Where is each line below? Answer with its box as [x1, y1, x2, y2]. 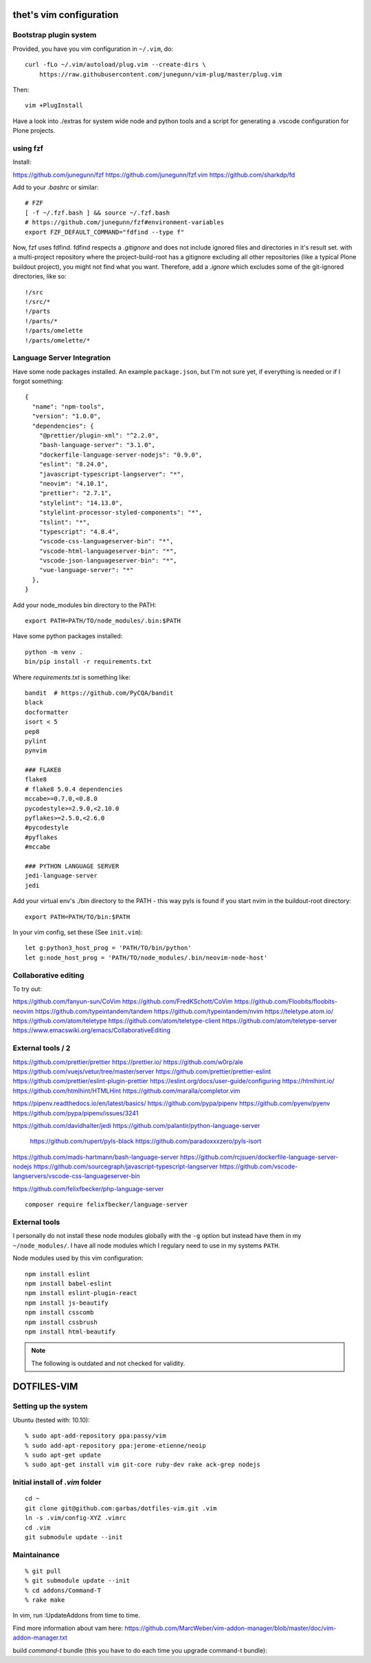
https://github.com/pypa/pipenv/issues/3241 [12, 1109, 139, 1117]
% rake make [25, 1596, 65, 1604]
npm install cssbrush [25, 1318, 98, 1326]
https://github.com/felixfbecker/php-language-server [12, 1184, 164, 1193]
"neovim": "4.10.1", [38, 479, 109, 488]
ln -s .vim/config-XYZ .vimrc [25, 1514, 127, 1522]
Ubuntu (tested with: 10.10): [12, 1415, 90, 1424]
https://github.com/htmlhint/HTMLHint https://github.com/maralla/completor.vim [12, 1087, 240, 1095]
